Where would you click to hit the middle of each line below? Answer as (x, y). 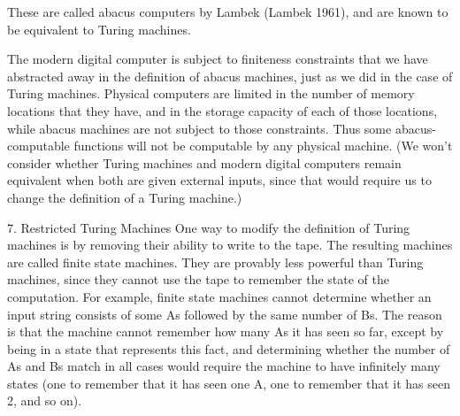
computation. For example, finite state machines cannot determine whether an (219, 296)
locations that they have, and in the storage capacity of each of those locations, (222, 110)
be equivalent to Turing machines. (99, 29)
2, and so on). (45, 401)
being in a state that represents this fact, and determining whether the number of (229, 348)
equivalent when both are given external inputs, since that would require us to (219, 180)
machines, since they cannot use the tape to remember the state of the (198, 279)
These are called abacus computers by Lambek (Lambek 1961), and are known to (228, 12)
